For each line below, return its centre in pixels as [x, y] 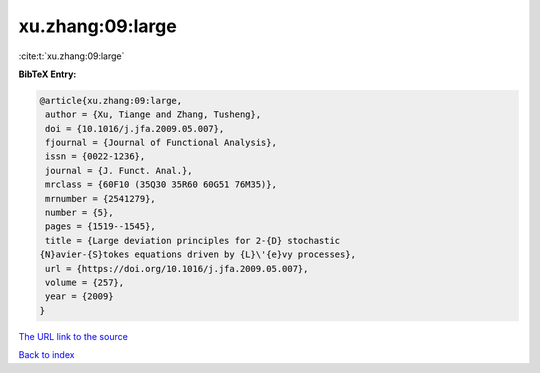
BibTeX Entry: [47, 74]
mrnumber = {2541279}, [101, 198]
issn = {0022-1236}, [95, 156]
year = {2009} [79, 296]
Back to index [46, 355]
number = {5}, [79, 213]
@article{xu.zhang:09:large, [111, 100]
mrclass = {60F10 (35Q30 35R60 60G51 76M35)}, [161, 184]
